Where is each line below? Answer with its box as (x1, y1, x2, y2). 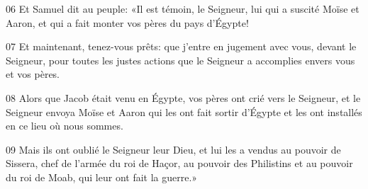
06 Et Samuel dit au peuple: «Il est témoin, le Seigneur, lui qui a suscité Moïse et (6, 1, 359, 16)
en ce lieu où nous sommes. (6, 118, 123, 133)
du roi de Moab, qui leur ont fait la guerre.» (6, 169, 198, 184)
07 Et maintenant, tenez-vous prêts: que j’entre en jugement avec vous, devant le (6, 39, 357, 54)
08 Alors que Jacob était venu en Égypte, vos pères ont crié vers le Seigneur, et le (6, 90, 361, 105)
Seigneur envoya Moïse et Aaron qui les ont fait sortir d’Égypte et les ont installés (6, 104, 362, 119)
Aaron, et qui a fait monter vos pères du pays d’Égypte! (6, 15, 249, 30)
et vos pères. (6, 67, 60, 81)
